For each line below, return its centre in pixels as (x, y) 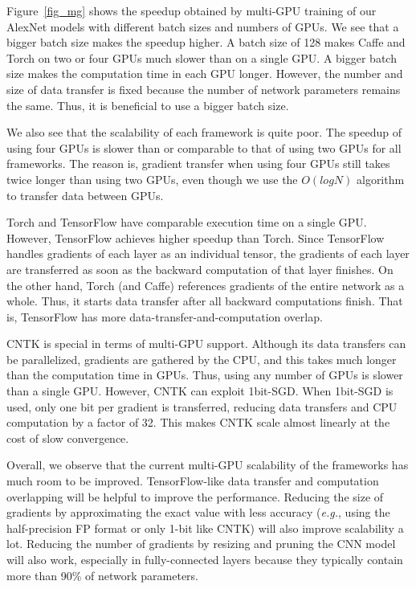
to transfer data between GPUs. (85, 195)
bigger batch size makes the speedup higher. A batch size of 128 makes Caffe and (206, 42)
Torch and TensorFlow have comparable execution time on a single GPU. (187, 222)
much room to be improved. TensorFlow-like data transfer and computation (193, 481)
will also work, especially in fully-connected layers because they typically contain (205, 559)
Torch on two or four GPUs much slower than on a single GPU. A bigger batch (202, 57)
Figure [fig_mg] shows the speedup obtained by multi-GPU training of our (192, 10)
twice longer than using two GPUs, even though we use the (152, 179)
